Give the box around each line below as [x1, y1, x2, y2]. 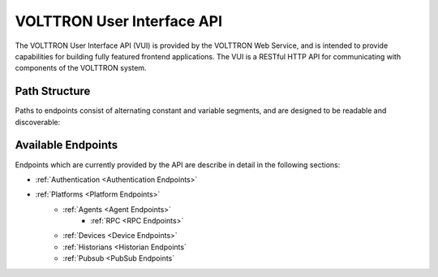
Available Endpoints [15, 138, 118, 152]
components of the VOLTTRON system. [15, 63, 147, 73]
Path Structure [15, 84, 91, 98]
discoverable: [15, 117, 61, 127]
